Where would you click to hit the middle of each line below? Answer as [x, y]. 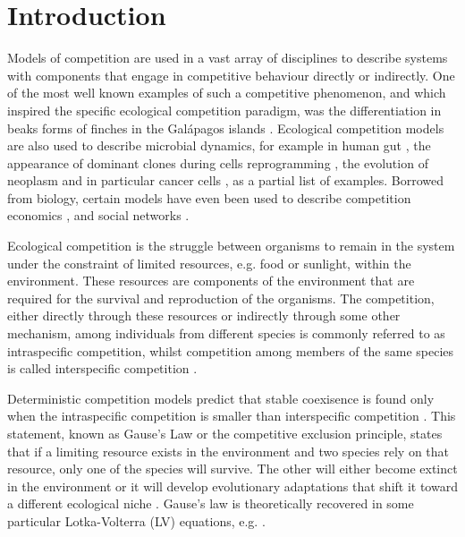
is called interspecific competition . [102, 368]
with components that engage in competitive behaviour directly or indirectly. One [231, 75]
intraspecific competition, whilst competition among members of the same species [231, 350]
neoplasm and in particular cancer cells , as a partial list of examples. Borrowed [226, 180]
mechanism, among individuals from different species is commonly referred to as [226, 333]
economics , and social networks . [98, 215]
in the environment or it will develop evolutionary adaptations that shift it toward [232, 486]
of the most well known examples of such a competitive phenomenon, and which [227, 93]
